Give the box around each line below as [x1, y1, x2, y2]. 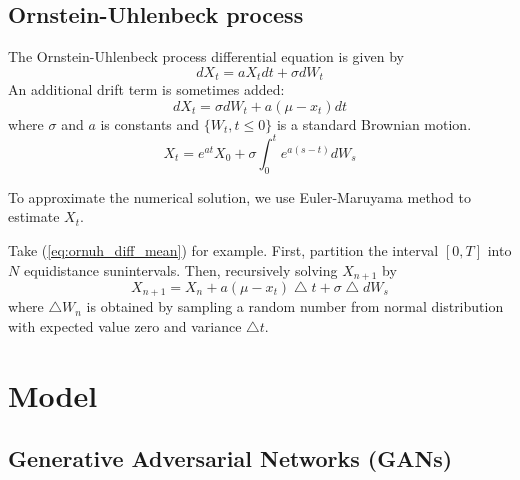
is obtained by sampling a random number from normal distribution [86, 296, 504, 317]
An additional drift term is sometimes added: [8, 79, 285, 100]
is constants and [100, 113, 200, 134]
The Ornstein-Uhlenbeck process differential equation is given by [8, 46, 404, 67]
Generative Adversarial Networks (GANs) [8, 443, 453, 474]
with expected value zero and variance [8, 316, 242, 337]
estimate [8, 206, 60, 227]
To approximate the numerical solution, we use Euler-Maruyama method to [8, 186, 471, 207]
